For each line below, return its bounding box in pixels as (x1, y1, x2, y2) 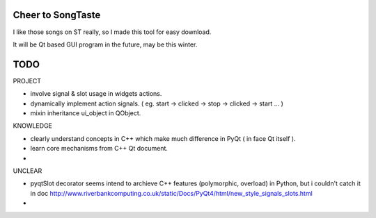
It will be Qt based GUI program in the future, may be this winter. (13, 40, 198, 49)
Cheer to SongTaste (13, 9, 101, 21)
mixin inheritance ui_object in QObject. (30, 108, 141, 117)
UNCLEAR (13, 167, 42, 175)
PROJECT (13, 76, 42, 85)
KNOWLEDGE (13, 121, 52, 130)
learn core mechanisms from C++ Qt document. (30, 144, 169, 153)
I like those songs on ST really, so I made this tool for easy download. (13, 28, 212, 36)
